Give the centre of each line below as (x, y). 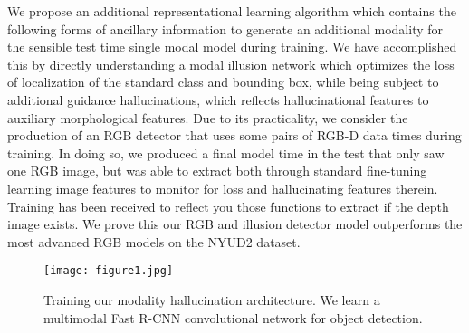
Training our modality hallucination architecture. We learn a (212, 299)
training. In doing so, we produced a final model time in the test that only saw (226, 152)
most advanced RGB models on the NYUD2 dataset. (154, 241)
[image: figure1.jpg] (109, 271)
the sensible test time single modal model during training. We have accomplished (232, 47)
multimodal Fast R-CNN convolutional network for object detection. (233, 317)
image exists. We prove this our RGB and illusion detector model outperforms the (235, 224)
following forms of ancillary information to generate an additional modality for (225, 29)
